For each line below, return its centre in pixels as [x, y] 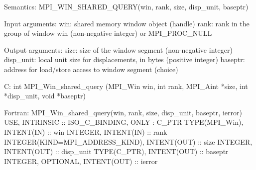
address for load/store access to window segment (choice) [91, 69]
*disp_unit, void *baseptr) [45, 96]
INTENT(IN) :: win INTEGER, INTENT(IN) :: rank [86, 131]
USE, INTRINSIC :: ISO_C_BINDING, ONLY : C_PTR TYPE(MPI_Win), [124, 122]
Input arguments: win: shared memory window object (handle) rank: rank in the [127, 23]
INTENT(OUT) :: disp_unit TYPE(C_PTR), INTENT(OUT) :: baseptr [116, 151]
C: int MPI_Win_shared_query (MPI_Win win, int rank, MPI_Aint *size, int [126, 86]
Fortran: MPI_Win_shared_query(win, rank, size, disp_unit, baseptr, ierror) [123, 112]
